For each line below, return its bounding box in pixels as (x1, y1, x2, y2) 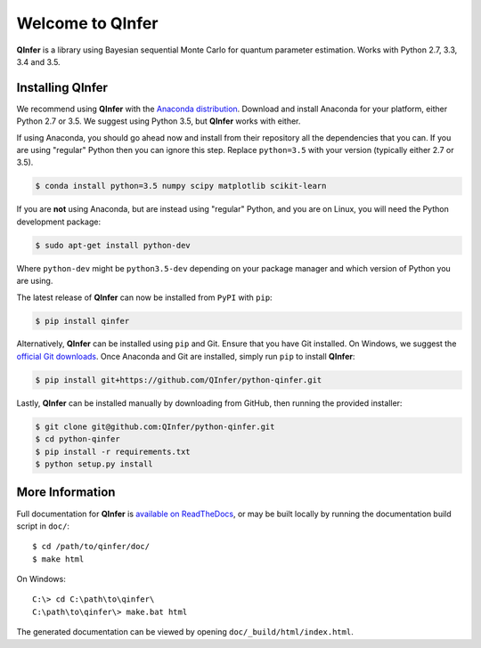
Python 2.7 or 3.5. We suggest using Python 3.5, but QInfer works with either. (16, 116, 301, 126)
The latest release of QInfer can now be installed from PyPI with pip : (16, 292, 273, 303)
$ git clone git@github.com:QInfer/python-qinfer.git (35, 421, 275, 432)
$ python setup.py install (35, 459, 153, 469)
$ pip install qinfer (35, 316, 130, 326)
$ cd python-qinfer (35, 434, 120, 444)
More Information (16, 485, 116, 500)
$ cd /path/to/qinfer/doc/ (32, 541, 151, 552)
